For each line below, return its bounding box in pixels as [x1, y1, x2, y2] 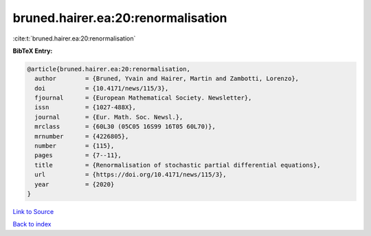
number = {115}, [34, 142, 115, 150]
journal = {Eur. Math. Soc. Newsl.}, [34, 113, 183, 121]
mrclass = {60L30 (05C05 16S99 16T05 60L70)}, [34, 123, 216, 130]
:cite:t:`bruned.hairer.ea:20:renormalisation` [12, 34, 136, 43]
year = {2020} [34, 180, 115, 188]
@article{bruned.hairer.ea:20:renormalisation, [27, 65, 190, 73]
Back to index [12, 220, 52, 228]
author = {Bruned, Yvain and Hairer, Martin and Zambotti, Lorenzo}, [34, 75, 299, 82]
